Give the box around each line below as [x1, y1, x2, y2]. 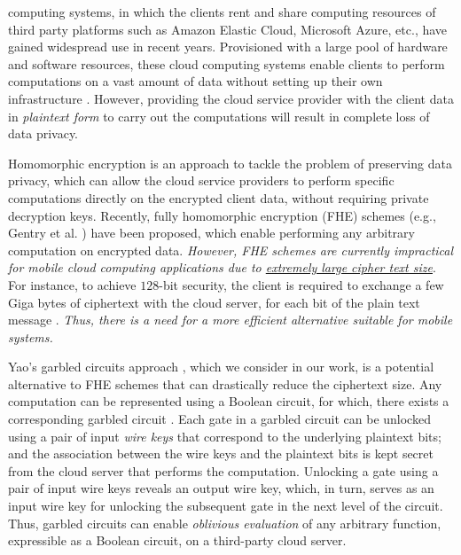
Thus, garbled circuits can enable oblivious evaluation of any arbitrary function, [8, 513, 441, 532]
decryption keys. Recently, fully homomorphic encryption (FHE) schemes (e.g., [8, 206, 436, 224]
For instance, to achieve [8, 275, 137, 293]
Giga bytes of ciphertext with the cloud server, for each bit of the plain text [8, 293, 420, 311]
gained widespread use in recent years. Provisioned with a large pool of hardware [8, 37, 448, 56]
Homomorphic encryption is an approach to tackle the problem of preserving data [8, 153, 452, 172]
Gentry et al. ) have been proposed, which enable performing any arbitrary [8, 223, 415, 242]
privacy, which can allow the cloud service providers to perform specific [8, 171, 395, 190]
